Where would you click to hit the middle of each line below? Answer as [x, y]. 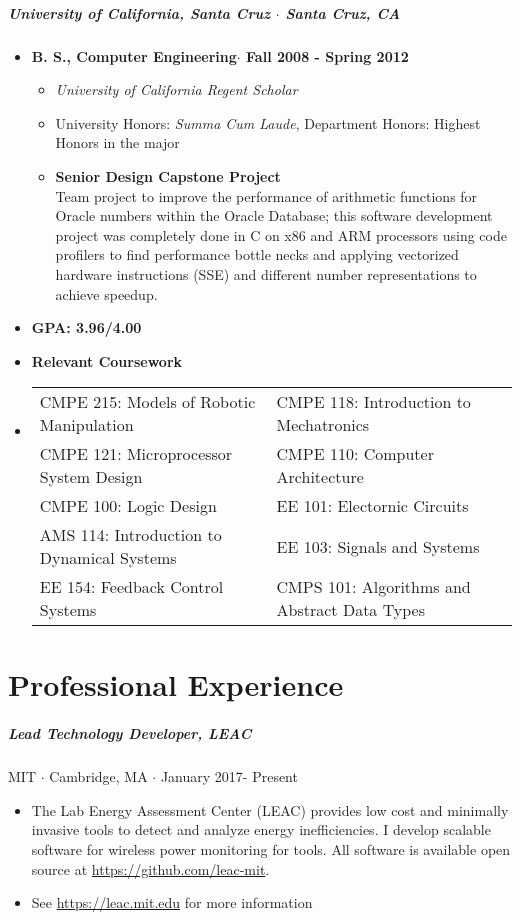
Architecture [320, 477]
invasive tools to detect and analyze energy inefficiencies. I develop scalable [261, 829]
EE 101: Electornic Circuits [372, 506]
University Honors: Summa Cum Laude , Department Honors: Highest [268, 122]
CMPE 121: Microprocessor [136, 454]
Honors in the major [117, 142]
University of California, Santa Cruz [139, 12]
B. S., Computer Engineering [134, 55]
